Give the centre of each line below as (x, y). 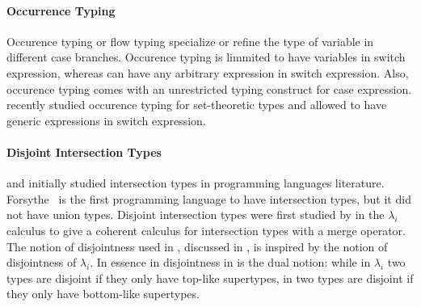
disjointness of (42, 262)
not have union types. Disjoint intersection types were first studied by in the (196, 214)
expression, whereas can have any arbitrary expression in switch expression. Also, (208, 72)
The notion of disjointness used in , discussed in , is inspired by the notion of (197, 246)
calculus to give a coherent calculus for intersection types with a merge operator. (206, 230)
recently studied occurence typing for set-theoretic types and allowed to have (197, 105)
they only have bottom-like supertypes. (103, 294)
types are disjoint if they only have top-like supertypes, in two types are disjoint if (210, 278)
